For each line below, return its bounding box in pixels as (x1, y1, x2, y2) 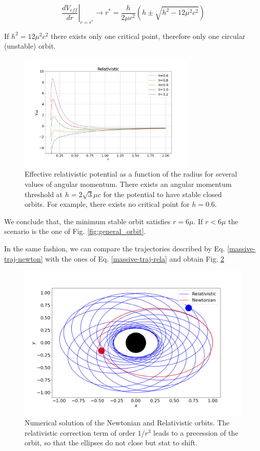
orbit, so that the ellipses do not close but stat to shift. (25, 437, 197, 448)
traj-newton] (4, 253, 43, 264)
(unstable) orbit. (4, 40, 56, 51)
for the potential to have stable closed (103, 188, 222, 199)
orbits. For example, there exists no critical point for (25, 199, 190, 209)
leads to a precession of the (153, 427, 238, 438)
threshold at (25, 188, 63, 199)
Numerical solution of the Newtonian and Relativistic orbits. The (25, 417, 230, 428)
